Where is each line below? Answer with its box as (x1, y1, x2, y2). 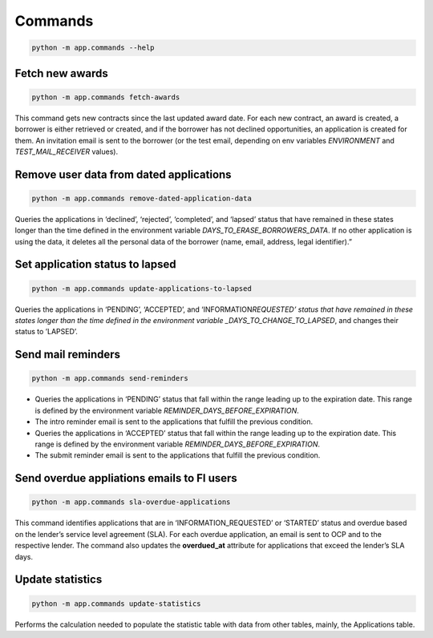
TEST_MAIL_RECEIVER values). (14, 147, 119, 156)
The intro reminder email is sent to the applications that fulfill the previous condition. (34, 417, 314, 426)
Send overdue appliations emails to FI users (14, 471, 238, 485)
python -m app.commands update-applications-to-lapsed (31, 284, 252, 293)
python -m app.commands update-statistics (31, 599, 201, 608)
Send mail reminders (14, 348, 120, 361)
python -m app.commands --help (31, 43, 156, 52)
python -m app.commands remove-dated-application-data (31, 193, 252, 203)
